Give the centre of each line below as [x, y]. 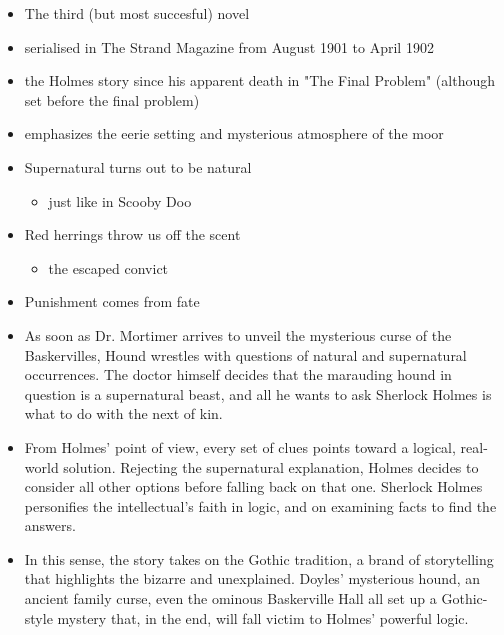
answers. [50, 525]
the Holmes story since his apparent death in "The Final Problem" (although [259, 80]
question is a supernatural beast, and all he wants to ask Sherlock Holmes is [258, 393]
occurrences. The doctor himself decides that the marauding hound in [238, 374]
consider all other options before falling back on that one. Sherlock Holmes [253, 486]
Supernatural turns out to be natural [138, 166]
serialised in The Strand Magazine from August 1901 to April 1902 [229, 46]
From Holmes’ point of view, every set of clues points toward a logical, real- [256, 446]
